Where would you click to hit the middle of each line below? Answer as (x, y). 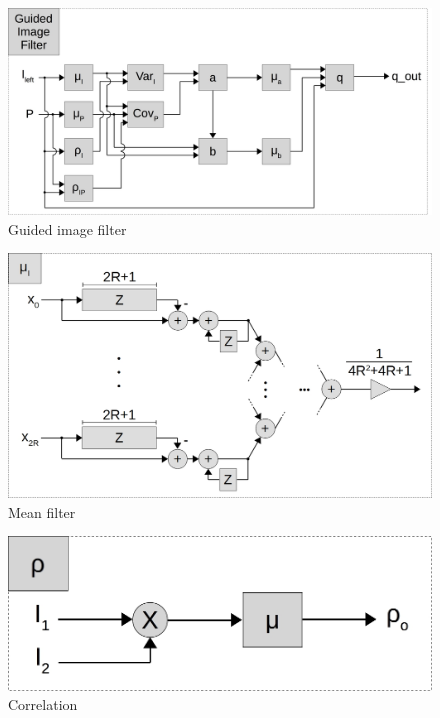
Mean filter (42, 511)
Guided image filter (67, 228)
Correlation (43, 704)
